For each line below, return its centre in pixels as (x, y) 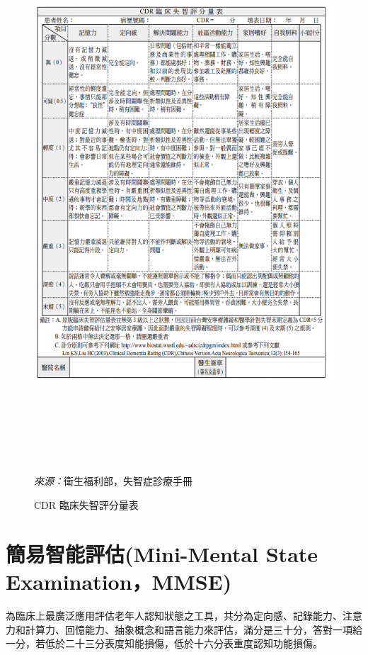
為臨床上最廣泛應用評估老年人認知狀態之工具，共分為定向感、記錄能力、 (174, 615)
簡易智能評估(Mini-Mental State (162, 553)
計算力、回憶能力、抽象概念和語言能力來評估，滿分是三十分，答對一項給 (194, 629)
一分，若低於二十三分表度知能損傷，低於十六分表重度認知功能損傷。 (164, 643)
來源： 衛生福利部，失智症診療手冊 (113, 481)
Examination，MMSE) (119, 582)
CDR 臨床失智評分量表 (86, 505)
